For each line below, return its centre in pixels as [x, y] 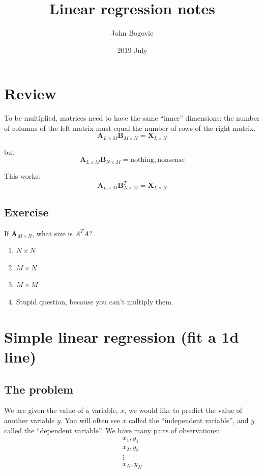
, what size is [52, 233]
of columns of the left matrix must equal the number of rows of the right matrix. [130, 128]
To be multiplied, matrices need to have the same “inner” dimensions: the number [132, 118]
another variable [30, 420]
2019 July [132, 50]
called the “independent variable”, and [189, 420]
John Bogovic [132, 33]
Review [30, 93]
